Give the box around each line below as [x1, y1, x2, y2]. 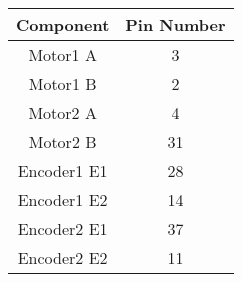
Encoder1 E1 [17, 159, 108, 182]
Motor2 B [28, 130, 97, 153]
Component [16, 13, 110, 36]
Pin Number [125, 13, 226, 36]
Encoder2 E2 [17, 246, 108, 269]
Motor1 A [28, 43, 97, 66]
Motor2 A [28, 101, 97, 124]
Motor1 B [28, 72, 97, 95]
